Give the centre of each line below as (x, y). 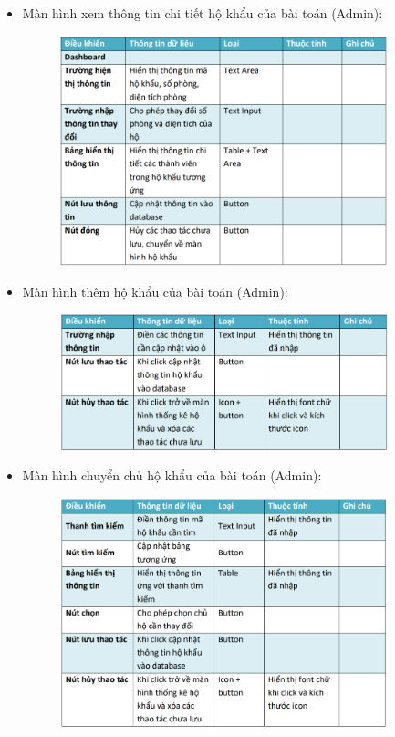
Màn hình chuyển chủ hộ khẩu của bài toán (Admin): (172, 475)
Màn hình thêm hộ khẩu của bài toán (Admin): (155, 291)
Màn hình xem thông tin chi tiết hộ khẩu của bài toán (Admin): (203, 13)
